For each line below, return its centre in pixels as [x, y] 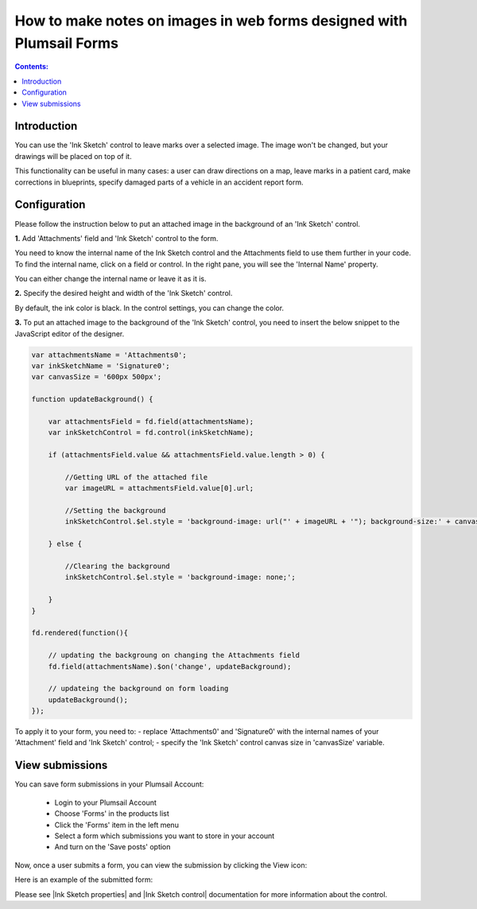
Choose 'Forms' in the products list [112, 814]
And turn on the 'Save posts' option [112, 847]
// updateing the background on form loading [138, 689]
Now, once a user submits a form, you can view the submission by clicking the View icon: [161, 865]
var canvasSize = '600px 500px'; [97, 377]
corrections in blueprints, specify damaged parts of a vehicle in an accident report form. [159, 182]
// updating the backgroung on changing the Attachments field [174, 655]
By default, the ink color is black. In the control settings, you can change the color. [149, 308]
